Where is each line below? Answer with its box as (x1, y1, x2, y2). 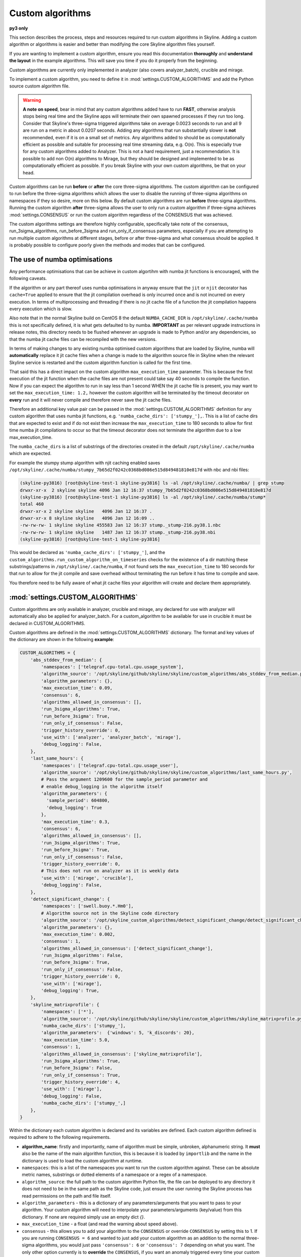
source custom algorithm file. (9, 83, 70, 89)
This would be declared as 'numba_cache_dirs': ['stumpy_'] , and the (9, 550, 166, 556)
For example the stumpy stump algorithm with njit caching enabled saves (9, 460, 161, 466)
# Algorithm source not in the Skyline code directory (41, 910, 179, 916)
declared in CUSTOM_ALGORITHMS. (9, 620, 85, 626)
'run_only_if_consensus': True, (41, 1072, 120, 1078)
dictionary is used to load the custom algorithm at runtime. (22, 1157, 143, 1163)
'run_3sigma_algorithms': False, (41, 953, 123, 958)
